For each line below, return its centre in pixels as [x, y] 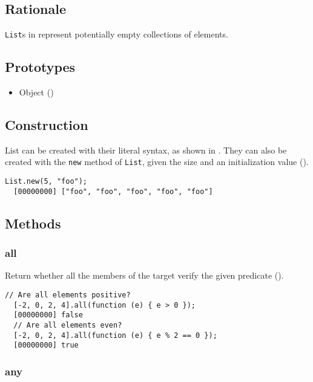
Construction [47, 125]
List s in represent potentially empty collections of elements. [117, 34]
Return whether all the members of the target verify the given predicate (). [144, 275]
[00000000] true [46, 345]
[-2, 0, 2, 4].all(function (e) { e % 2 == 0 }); [115, 335]
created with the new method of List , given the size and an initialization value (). [157, 162]
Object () [36, 92]
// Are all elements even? [68, 325]
